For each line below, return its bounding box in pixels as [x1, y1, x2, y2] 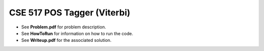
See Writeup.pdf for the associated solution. [21, 38, 112, 43]
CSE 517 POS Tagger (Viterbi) [9, 7, 131, 18]
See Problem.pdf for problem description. [21, 24, 106, 30]
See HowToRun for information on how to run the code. [21, 30, 133, 36]
